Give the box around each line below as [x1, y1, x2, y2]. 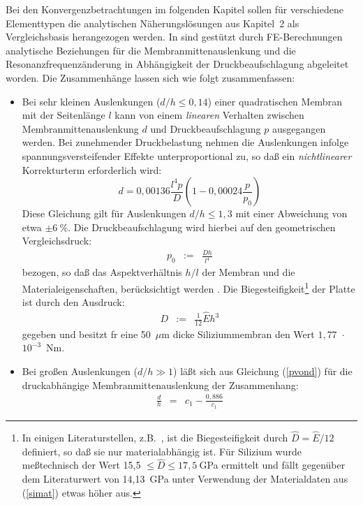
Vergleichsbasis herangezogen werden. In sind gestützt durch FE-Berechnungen [6, 29, 343, 44]
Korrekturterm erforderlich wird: [22, 162, 162, 177]
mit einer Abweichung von [235, 206, 348, 221]
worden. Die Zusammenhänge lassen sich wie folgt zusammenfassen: [6, 70, 295, 85]
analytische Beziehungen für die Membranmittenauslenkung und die [6, 43, 296, 57]
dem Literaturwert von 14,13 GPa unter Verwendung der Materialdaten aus [22, 471, 348, 486]
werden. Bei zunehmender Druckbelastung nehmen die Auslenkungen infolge [22, 135, 349, 149]
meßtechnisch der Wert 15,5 [22, 458, 141, 472]
